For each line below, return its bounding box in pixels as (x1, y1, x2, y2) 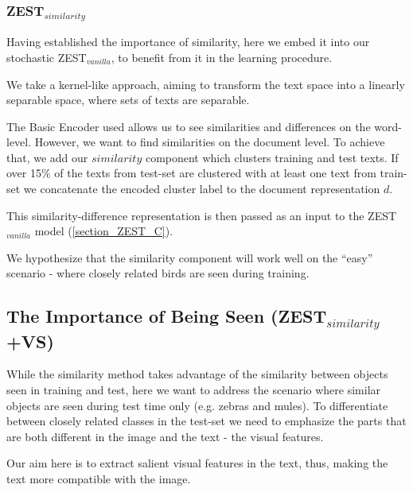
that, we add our (6, 149, 88, 165)
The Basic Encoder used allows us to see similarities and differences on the (6, 118, 371, 134)
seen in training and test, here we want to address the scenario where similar (6, 382, 381, 398)
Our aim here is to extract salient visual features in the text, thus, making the (6, 455, 388, 471)
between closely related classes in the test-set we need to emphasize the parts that (6, 413, 407, 429)
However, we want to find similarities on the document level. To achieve (34, 134, 385, 150)
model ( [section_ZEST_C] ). (34, 223, 173, 239)
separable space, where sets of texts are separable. (6, 91, 250, 108)
